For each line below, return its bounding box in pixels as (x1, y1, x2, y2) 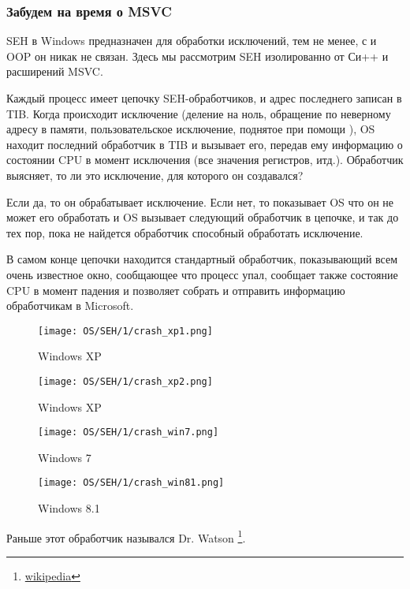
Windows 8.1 (38, 500, 100, 516)
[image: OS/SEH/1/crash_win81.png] (38, 477, 225, 489)
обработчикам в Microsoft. (6, 297, 134, 314)
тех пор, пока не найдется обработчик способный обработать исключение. (6, 224, 363, 240)
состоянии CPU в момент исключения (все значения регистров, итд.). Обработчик (6, 151, 404, 168)
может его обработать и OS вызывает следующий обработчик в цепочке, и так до (6, 209, 399, 226)
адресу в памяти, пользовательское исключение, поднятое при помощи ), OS (6, 121, 375, 137)
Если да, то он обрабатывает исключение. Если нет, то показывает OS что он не (6, 193, 394, 210)
